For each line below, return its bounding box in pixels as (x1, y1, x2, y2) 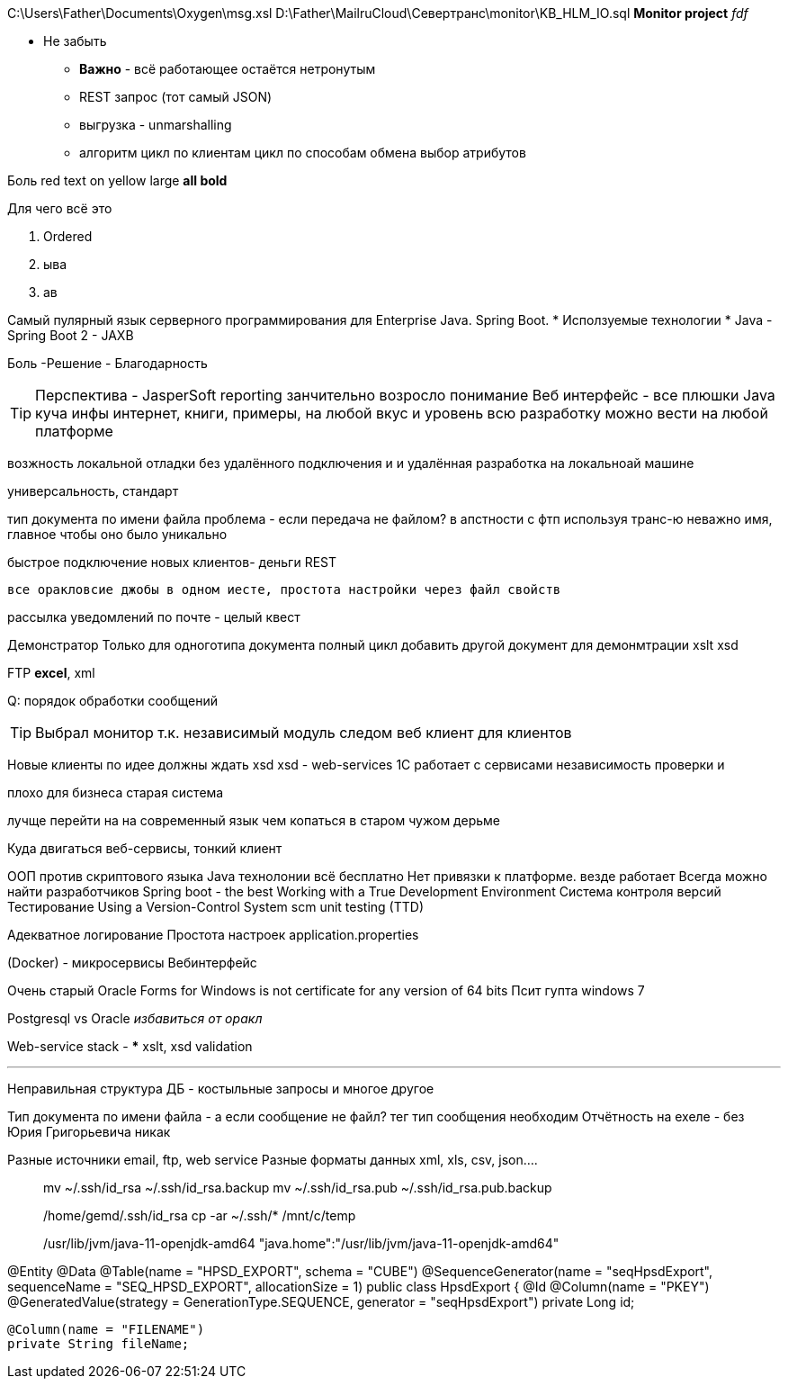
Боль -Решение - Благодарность (7, 355, 208, 371)
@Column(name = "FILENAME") (7, 1322, 205, 1336)
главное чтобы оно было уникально (7, 526, 228, 542)
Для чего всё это (7, 201, 112, 216)
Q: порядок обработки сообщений (7, 693, 219, 708)
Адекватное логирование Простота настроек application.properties (7, 927, 419, 942)
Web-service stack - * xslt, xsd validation (7, 1039, 253, 1054)
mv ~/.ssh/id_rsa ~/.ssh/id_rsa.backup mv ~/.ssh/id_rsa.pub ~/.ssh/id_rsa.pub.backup (43, 1180, 552, 1195)
